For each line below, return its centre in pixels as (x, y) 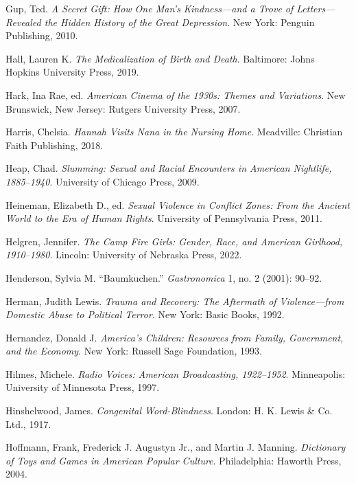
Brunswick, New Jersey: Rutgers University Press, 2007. (123, 108)
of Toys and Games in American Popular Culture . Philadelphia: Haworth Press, (174, 460)
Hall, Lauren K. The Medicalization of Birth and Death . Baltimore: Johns (160, 58)
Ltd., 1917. (28, 424)
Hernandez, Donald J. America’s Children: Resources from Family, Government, (175, 337)
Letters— (316, 8)
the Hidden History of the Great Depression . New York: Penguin (179, 22)
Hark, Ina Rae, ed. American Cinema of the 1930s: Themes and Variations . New (176, 94)
